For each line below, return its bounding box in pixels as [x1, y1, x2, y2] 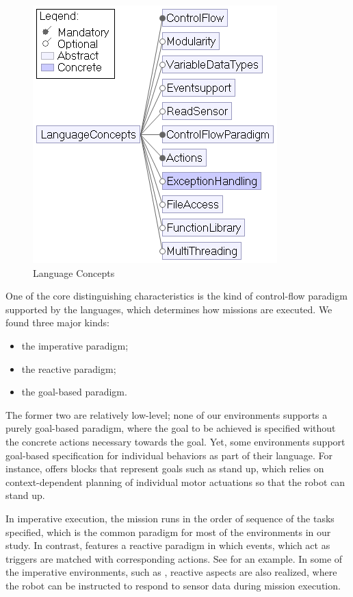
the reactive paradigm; [21, 361, 116, 376]
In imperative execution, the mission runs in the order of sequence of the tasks [5, 511, 335, 525]
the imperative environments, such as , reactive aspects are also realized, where [5, 565, 337, 579]
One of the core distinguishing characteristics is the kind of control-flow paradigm [5, 289, 348, 303]
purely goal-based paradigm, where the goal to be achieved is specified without [5, 421, 336, 435]
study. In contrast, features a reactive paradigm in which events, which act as [5, 538, 330, 552]
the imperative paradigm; [21, 338, 129, 352]
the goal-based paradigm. [21, 385, 127, 399]
